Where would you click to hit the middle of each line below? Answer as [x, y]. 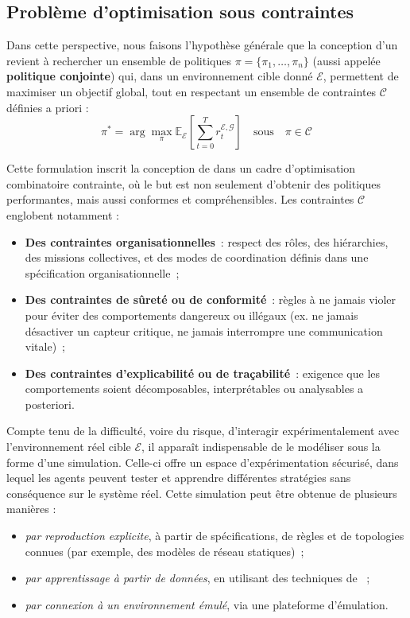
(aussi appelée [346, 60]
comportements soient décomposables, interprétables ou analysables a [194, 389]
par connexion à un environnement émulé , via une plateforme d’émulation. [207, 604]
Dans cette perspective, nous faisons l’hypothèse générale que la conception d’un [202, 45]
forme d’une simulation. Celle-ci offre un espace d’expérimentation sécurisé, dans [203, 462]
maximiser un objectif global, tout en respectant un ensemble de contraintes [191, 91]
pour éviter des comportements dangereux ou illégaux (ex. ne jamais [191, 315]
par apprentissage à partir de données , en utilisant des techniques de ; [197, 578]
